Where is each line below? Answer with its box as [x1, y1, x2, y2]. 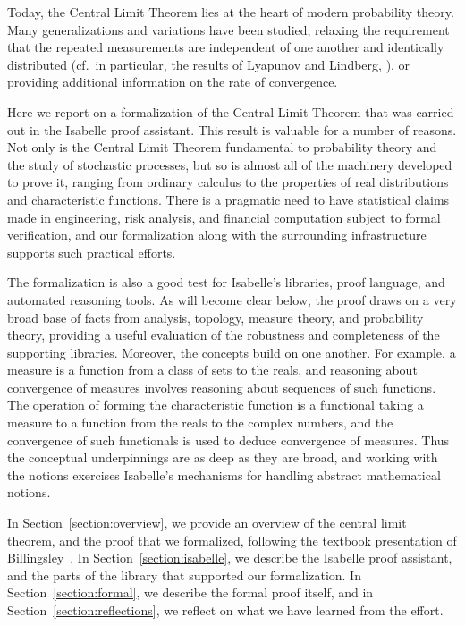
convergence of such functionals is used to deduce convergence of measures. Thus [7, 430, 450, 449]
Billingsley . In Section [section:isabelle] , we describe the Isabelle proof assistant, [7, 548, 452, 567]
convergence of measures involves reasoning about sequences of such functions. [7, 377, 436, 396]
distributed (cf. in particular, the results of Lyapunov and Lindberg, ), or [7, 55, 410, 73]
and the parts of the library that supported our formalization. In [7, 565, 361, 584]
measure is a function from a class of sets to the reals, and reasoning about [7, 360, 418, 379]
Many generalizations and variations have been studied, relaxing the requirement [7, 20, 450, 38]
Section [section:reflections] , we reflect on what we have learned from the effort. [7, 601, 444, 619]
